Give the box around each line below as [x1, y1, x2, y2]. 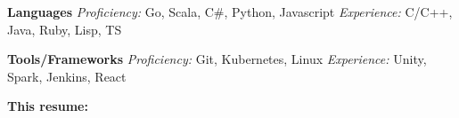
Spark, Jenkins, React [7, 67, 127, 85]
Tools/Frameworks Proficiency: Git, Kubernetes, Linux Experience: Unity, [7, 50, 427, 68]
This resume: [7, 97, 88, 115]
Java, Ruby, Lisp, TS [7, 20, 122, 38]
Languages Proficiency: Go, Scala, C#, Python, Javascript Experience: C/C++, [7, 3, 453, 20]
